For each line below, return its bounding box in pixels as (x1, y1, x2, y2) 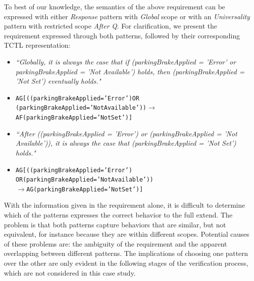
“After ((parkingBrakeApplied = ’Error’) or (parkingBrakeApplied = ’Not (15, 128, 237, 138)
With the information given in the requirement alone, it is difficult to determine (4, 200, 245, 210)
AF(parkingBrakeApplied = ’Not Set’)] (15, 114, 133, 122)
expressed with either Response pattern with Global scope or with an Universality (4, 11, 250, 21)
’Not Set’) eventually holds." (15, 76, 101, 86)
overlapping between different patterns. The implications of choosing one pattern (4, 248, 248, 258)
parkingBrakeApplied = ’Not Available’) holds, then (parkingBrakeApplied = (15, 66, 245, 76)
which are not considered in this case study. (4, 267, 136, 278)
